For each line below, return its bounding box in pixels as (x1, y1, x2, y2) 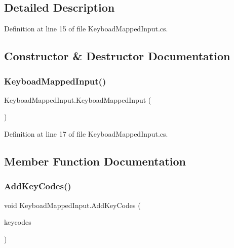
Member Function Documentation (4, 153, 186, 169)
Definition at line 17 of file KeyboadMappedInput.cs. (4, 128, 168, 139)
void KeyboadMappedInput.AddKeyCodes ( (4, 199, 141, 210)
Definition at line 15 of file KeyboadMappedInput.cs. (4, 23, 168, 34)
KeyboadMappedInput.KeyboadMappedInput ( (4, 94, 151, 105)
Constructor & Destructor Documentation (4, 48, 230, 64)
